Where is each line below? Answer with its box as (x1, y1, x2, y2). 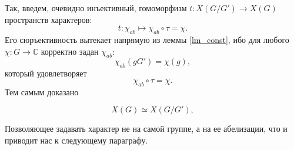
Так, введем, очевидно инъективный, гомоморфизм (5, 2, 187, 14)
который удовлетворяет (5, 67, 87, 79)
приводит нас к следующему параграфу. (5, 134, 148, 146)
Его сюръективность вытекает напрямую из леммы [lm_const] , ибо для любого (5, 33, 289, 45)
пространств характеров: (5, 13, 92, 25)
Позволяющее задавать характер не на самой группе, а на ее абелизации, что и (5, 122, 288, 135)
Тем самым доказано (5, 85, 79, 98)
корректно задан (41, 45, 99, 57)
